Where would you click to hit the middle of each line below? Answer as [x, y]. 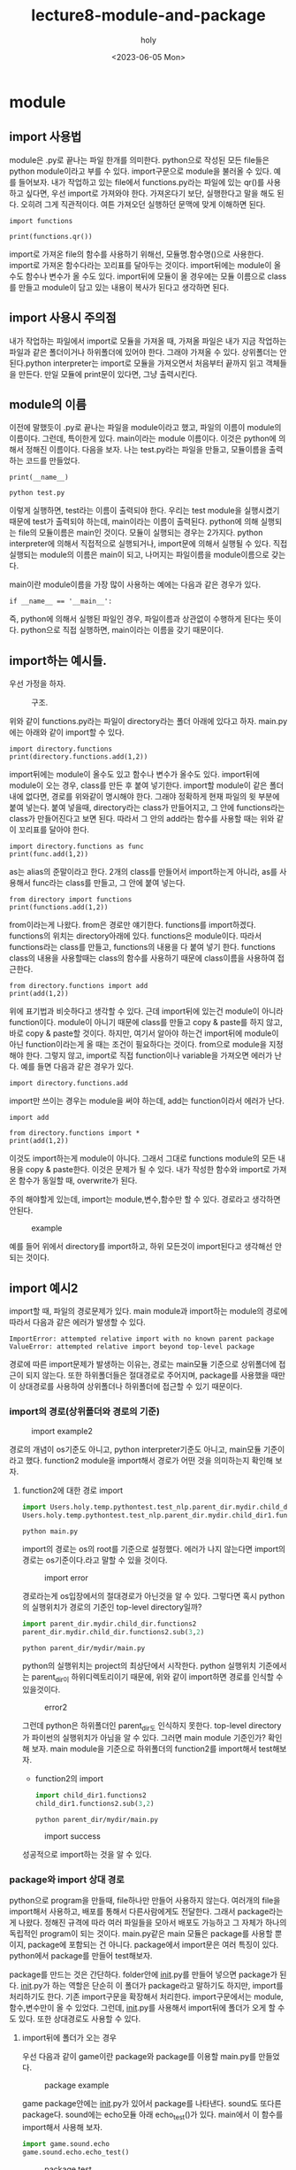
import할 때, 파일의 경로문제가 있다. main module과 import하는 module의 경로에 [148, 1311]
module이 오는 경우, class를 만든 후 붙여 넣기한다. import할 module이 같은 [138, 785]
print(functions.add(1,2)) [59, 907]
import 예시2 [44, 1288]
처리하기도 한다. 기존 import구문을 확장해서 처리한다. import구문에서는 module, [147, 1996]
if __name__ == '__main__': [61, 602]
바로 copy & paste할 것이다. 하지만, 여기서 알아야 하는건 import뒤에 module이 [144, 1033]
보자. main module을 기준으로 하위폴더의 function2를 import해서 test [152, 1749]
